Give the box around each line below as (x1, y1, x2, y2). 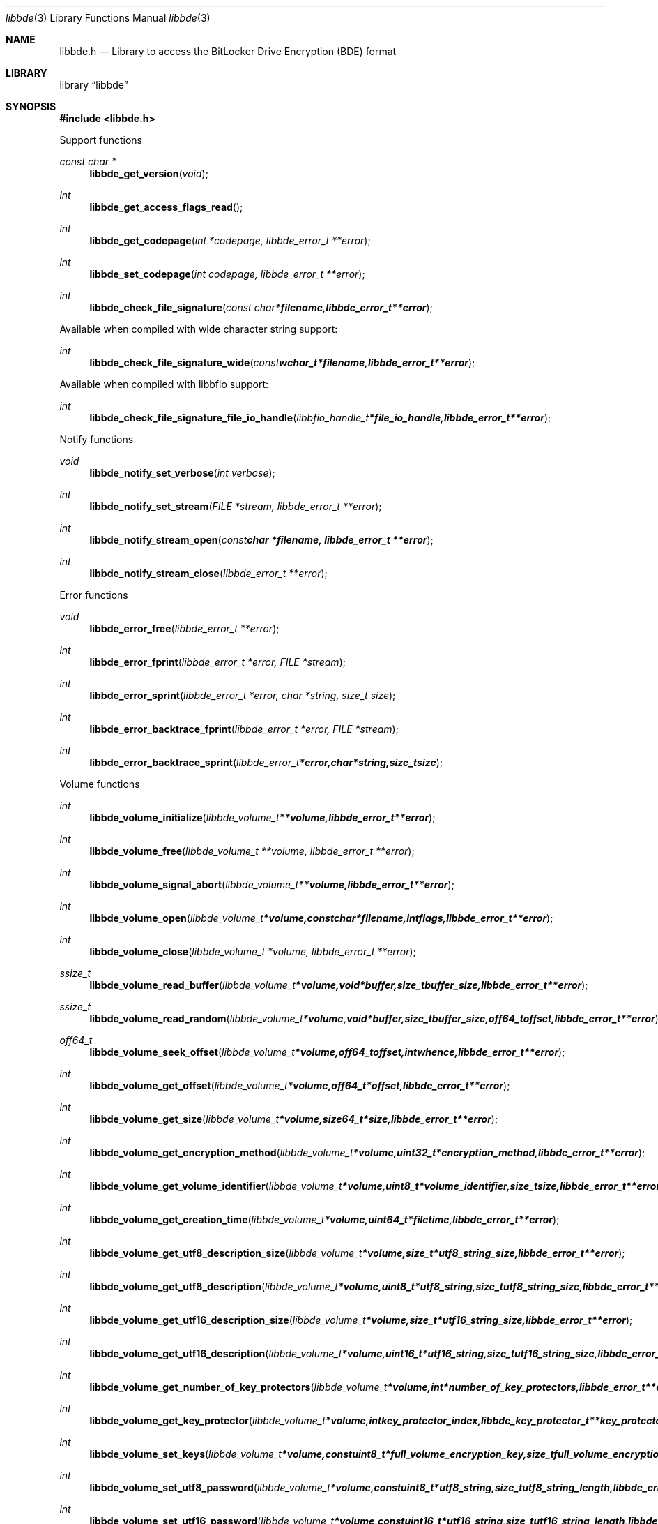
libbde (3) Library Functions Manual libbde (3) (6, 12, 211, 24)
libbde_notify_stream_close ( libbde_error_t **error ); (89, 567, 328, 579)
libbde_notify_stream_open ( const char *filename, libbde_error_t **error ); (89, 534, 434, 546)
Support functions (59, 134, 142, 146)
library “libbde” (59, 79, 128, 91)
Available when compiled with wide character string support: (59, 323, 338, 335)
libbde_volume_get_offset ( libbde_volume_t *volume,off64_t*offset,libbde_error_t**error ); (89, 1079, 510, 1091)
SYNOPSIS (6, 100, 56, 112)
